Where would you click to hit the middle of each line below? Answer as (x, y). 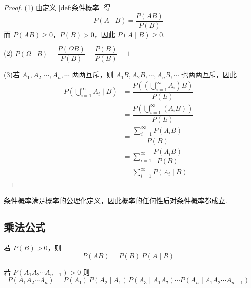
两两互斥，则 (93, 74)
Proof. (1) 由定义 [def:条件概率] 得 (57, 7)
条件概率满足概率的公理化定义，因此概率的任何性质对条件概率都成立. (116, 200)
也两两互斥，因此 (209, 74)
